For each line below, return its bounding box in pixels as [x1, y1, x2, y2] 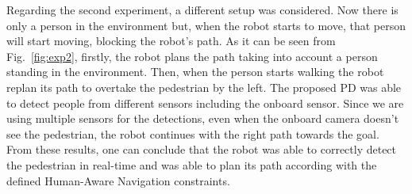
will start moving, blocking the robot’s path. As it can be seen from [6, 32, 336, 49]
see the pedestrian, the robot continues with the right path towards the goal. [6, 125, 379, 142]
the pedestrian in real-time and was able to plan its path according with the [6, 156, 377, 173]
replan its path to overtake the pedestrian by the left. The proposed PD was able [6, 78, 402, 95]
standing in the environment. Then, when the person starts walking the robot [6, 63, 384, 80]
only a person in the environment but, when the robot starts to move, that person [6, 17, 406, 33]
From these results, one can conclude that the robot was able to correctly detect [6, 141, 397, 158]
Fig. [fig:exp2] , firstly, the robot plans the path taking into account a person [6, 48, 378, 64]
